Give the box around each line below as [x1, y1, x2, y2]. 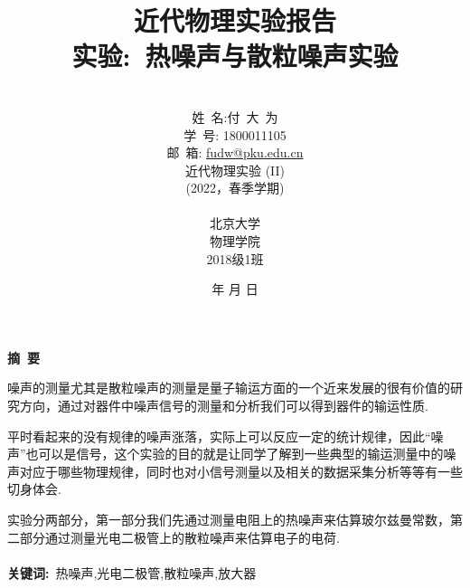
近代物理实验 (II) [184, 160, 286, 179]
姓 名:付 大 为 [192, 107, 278, 126]
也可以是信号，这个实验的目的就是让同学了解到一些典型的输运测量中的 [25, 444, 444, 463]
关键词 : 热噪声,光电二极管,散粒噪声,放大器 [7, 563, 257, 582]
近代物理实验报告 [133, 2, 336, 39]
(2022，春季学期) [185, 178, 285, 197]
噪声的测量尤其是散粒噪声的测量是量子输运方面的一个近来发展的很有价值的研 [7, 378, 463, 397]
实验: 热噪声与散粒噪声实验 [71, 37, 399, 74]
